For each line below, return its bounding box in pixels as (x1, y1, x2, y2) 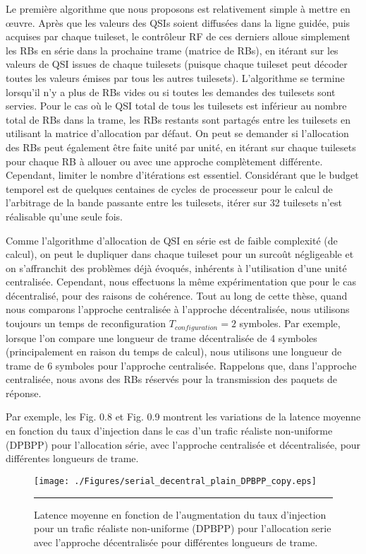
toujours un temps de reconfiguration (6, 316, 166, 331)
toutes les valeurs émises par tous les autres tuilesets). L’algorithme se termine (6, 70, 345, 85)
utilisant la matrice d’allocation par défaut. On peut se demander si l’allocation (6, 126, 349, 141)
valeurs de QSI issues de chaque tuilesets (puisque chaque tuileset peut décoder (6, 57, 348, 71)
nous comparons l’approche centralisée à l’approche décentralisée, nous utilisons (6, 302, 350, 317)
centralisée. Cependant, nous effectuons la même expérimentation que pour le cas (6, 274, 356, 289)
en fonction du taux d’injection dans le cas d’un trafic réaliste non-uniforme (6, 423, 333, 438)
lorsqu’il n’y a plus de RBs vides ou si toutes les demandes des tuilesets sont (6, 84, 336, 99)
